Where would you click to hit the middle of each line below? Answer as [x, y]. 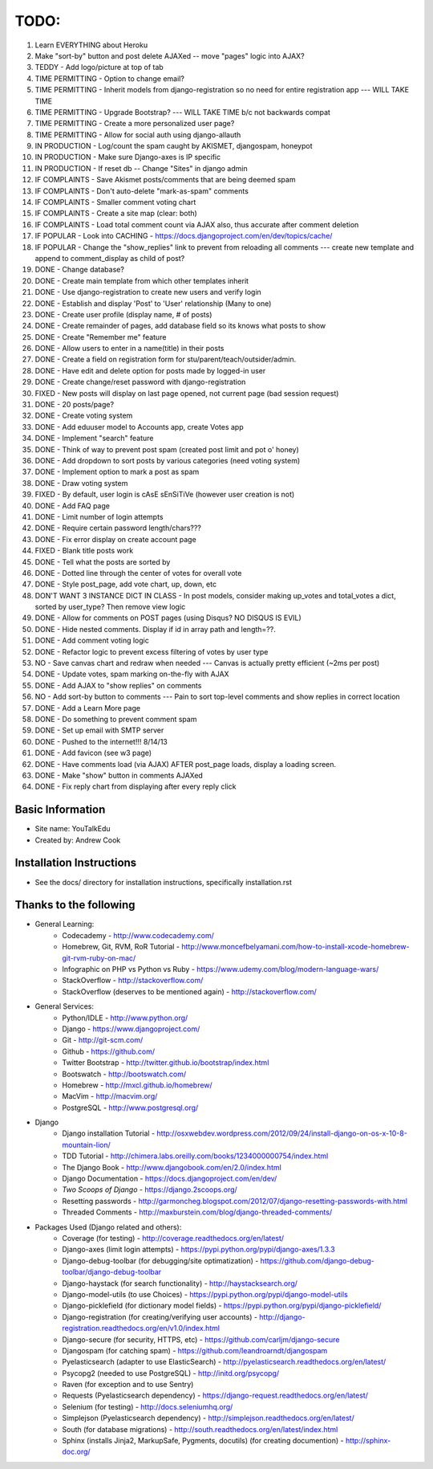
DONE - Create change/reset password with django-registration [140, 382]
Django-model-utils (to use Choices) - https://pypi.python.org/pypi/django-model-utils [205, 1294]
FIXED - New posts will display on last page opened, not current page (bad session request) [187, 393]
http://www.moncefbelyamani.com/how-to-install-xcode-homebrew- [295, 947]
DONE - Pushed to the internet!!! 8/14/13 [101, 741]
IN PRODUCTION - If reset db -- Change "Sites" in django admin [141, 168]
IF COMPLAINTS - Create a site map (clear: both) [116, 214]
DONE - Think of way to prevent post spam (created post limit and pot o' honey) [167, 449]
